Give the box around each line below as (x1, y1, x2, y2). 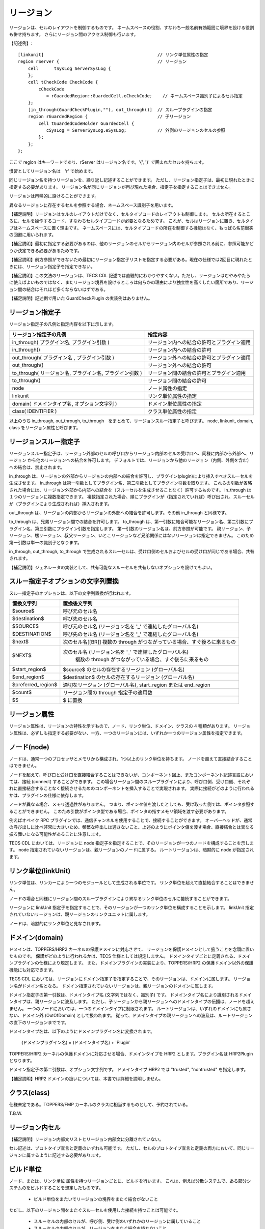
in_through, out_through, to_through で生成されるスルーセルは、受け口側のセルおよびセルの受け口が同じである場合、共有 (9, 548, 255, 554)
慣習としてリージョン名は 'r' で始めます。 (9, 168, 96, 174)
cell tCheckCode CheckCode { (27, 79, 98, 85)
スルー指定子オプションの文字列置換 (9, 577, 119, 585)
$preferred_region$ (12, 681, 57, 688)
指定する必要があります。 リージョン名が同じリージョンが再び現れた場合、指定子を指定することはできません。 (9, 184, 233, 190)
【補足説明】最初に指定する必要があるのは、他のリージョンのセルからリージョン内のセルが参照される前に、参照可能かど (9, 241, 254, 247)
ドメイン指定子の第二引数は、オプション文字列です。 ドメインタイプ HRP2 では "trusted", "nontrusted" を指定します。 (9, 1067, 249, 1073)
